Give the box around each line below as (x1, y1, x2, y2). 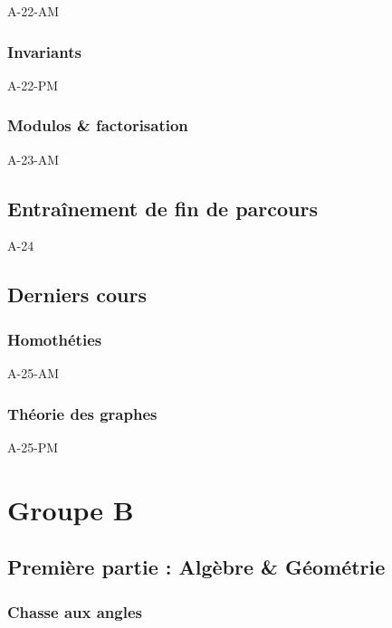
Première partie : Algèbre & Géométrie (7, 553, 386, 581)
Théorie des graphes (7, 402, 158, 424)
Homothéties (7, 328, 102, 350)
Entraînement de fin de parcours (7, 194, 319, 222)
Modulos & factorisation (7, 114, 188, 137)
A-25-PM (7, 437, 59, 456)
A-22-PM (7, 75, 59, 94)
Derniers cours (7, 281, 147, 309)
